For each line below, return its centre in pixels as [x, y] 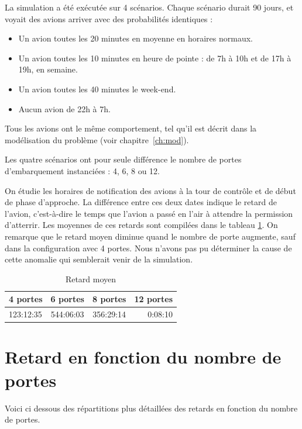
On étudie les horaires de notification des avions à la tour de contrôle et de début [150, 190]
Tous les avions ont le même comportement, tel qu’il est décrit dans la [131, 128]
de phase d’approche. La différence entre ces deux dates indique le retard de [141, 202]
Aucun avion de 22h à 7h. [64, 108]
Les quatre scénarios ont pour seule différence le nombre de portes [123, 159]
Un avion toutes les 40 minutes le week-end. [97, 89]
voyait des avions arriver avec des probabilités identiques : [109, 18]
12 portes [153, 299]
